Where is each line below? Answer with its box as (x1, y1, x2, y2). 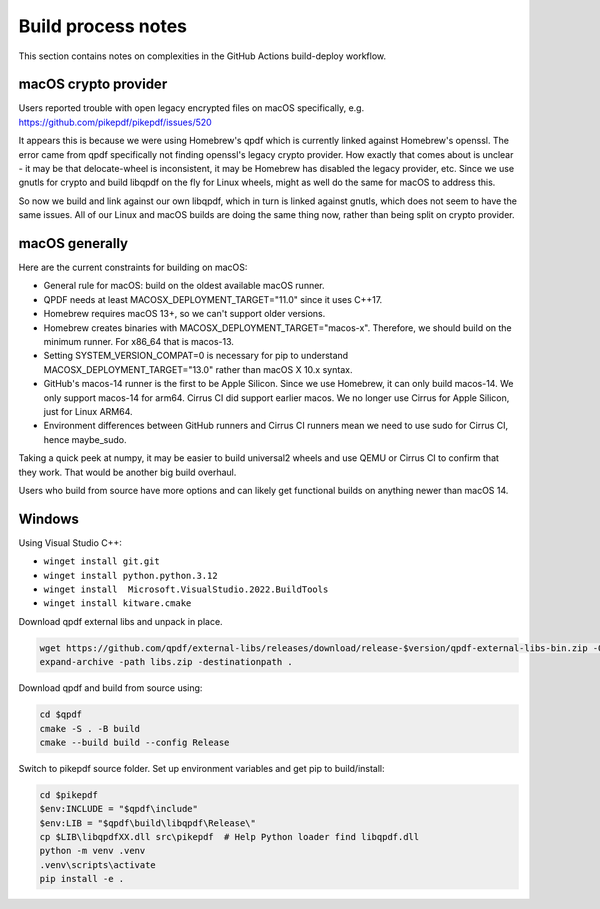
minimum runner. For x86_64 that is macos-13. (43, 336, 235, 348)
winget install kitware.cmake (43, 598, 192, 609)
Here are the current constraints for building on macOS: (18, 261, 248, 274)
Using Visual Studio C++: (18, 536, 122, 549)
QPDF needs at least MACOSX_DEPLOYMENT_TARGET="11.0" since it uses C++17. (43, 293, 383, 305)
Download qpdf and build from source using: (18, 682, 203, 694)
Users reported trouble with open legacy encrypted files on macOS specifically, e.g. (18, 102, 365, 114)
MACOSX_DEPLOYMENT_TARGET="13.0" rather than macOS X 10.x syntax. (43, 363, 353, 375)
